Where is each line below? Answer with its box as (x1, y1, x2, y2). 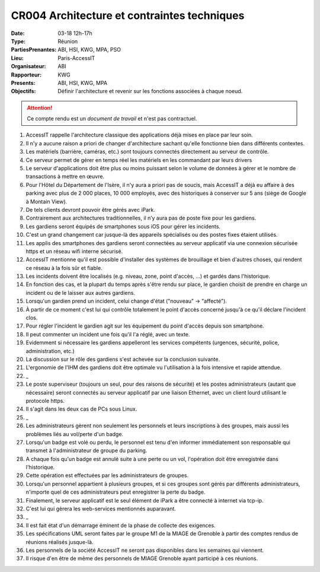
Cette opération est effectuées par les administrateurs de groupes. (25, 472, 189, 479)
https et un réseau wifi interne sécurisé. (25, 247, 123, 255)
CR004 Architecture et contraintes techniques (11, 9, 245, 22)
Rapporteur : (11, 71, 41, 78)
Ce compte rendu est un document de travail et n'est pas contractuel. (27, 115, 197, 122)
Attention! (27, 104, 53, 111)
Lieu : (11, 54, 24, 62)
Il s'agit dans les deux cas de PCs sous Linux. (25, 405, 137, 412)
